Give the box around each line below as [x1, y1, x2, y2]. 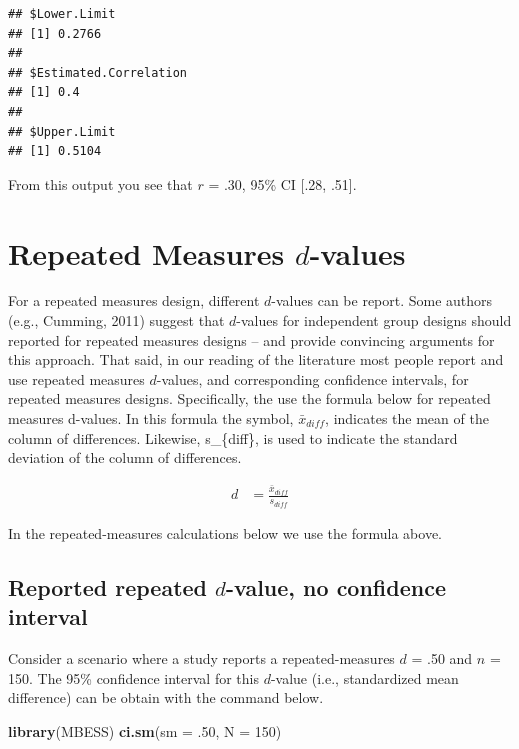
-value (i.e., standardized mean [270, 667, 459, 688]
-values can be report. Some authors [271, 290, 493, 311]
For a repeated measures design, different [8, 290, 260, 311]
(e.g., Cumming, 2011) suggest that [8, 310, 225, 331]
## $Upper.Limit [8, 124, 116, 139]
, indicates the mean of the [325, 408, 489, 429]
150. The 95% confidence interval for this [8, 667, 259, 688]
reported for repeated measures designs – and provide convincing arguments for [8, 329, 495, 350]
